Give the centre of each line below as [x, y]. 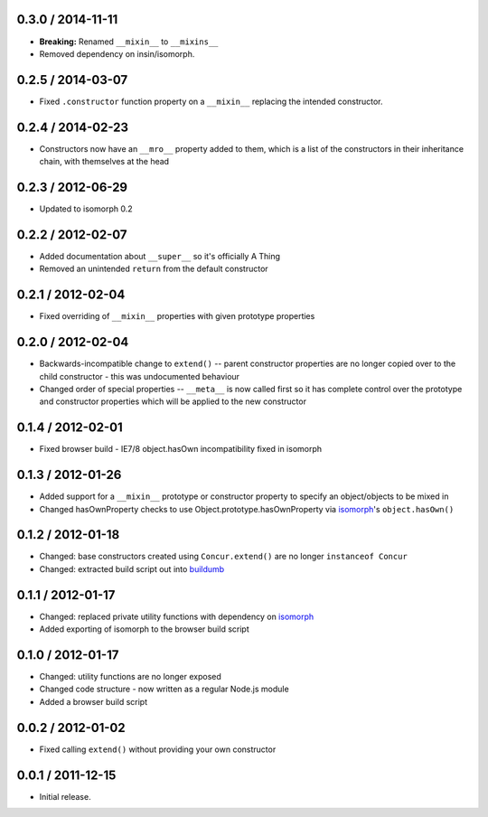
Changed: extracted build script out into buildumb [132, 568]
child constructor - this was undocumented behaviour [139, 376]
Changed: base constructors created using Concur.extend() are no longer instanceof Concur [224, 557]
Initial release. [65, 796]
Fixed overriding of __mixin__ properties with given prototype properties [177, 316]
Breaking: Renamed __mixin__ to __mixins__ [129, 42]
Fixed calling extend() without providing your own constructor [158, 749]
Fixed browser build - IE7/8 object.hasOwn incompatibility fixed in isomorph [181, 449]
